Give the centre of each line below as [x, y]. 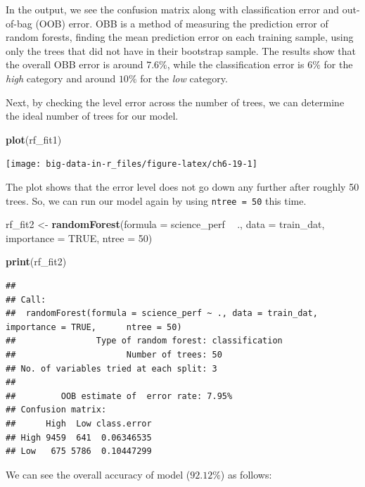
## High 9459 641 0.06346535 [79, 437]
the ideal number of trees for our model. [92, 116]
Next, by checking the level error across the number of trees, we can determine [175, 102]
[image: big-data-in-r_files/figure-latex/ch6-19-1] [132, 164]
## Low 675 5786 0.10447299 [79, 451]
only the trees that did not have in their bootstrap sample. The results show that [181, 50]
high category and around [61, 78]
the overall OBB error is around [75, 64]
